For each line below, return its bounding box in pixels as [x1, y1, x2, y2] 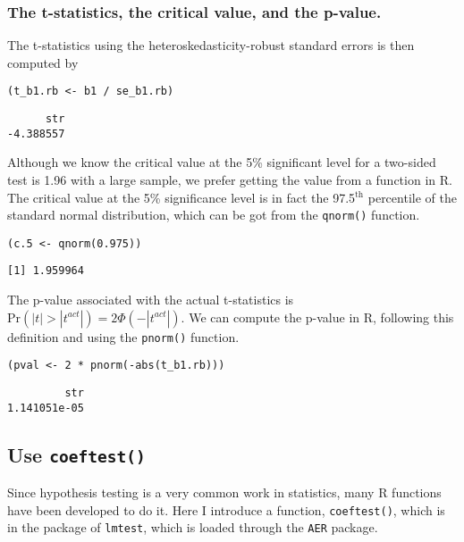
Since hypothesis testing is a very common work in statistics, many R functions [7, 483, 442, 502]
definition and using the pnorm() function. [7, 327, 240, 346]
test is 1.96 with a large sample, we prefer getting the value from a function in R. [7, 170, 452, 188]
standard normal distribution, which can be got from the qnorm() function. [7, 205, 420, 224]
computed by [7, 53, 79, 71]
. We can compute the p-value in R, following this [181, 307, 454, 326]
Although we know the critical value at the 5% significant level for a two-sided [7, 153, 436, 171]
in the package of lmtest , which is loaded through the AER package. [7, 518, 378, 537]
